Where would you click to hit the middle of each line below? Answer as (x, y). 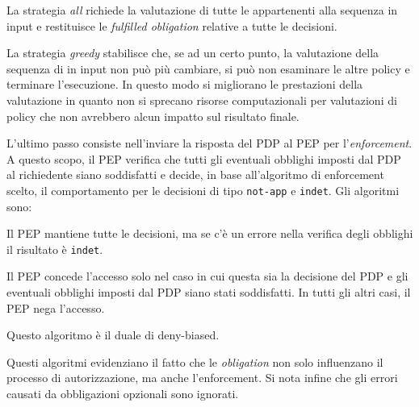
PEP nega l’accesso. (56, 307)
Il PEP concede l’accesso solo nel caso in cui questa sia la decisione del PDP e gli (207, 276)
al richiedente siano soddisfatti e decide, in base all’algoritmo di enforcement (195, 174)
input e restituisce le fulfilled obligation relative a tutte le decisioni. (172, 25)
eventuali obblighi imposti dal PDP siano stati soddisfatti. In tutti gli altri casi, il (209, 292)
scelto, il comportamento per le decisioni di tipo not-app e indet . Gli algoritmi (203, 190)
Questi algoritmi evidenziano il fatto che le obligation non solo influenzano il (195, 361)
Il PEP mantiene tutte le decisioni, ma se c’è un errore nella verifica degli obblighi (210, 233)
